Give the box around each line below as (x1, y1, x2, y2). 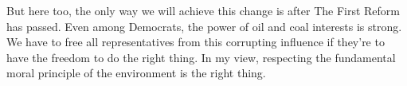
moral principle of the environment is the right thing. (6, 64, 266, 81)
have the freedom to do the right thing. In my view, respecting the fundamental (6, 49, 396, 65)
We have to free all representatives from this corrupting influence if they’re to (6, 33, 385, 50)
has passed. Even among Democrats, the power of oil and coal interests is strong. (6, 18, 402, 34)
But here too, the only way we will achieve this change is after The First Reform (6, 2, 401, 18)
